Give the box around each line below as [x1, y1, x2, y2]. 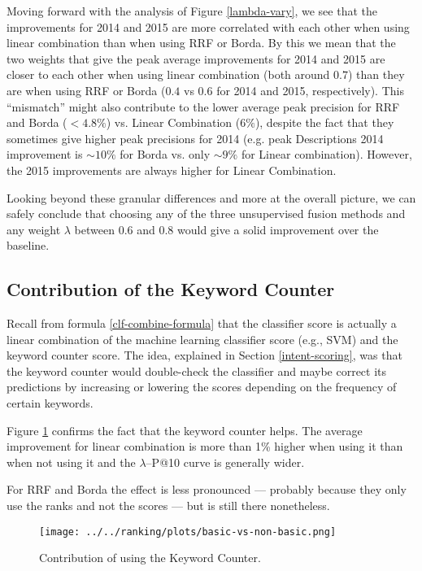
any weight [7, 220, 61, 238]
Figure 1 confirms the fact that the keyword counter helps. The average [7, 421, 363, 438]
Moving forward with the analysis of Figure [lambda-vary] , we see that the [7, 2, 377, 19]
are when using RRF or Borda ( [7, 81, 166, 98]
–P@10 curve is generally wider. [146, 453, 305, 470]
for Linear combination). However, [241, 146, 412, 163]
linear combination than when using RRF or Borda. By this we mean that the [7, 34, 396, 51]
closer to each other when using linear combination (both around [7, 66, 330, 83]
